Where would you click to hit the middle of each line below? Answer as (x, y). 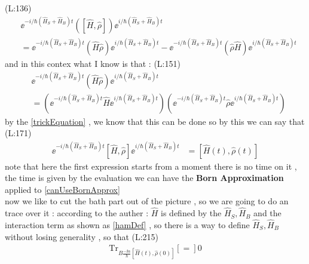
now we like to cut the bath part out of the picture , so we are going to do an (147, 201)
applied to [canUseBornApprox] (62, 189)
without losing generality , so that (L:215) (82, 236)
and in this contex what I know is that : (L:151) (93, 63)
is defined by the (191, 213)
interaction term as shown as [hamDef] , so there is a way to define (127, 224)
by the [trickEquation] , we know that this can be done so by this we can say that (155, 121)
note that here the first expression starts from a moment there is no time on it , (151, 166)
